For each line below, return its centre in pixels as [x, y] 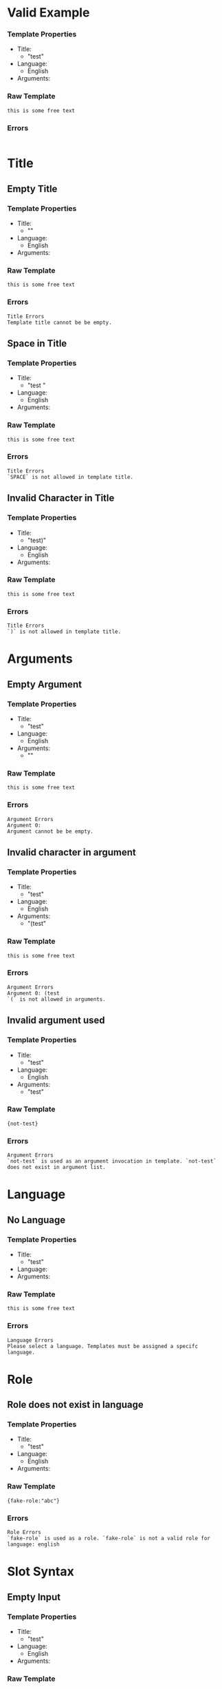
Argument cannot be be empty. [51, 831]
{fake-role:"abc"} [33, 1501]
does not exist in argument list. [57, 1168]
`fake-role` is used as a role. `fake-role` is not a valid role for [109, 1538]
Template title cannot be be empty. [59, 322]
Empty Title [32, 188]
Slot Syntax [41, 1572]
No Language [36, 1220]
